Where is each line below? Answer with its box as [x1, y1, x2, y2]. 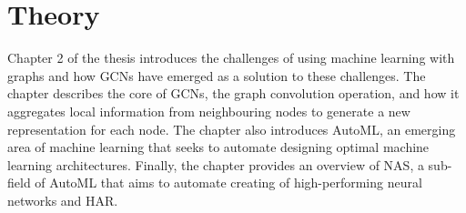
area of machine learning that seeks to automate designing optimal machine [7, 137, 430, 157]
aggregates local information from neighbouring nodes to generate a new [7, 101, 410, 120]
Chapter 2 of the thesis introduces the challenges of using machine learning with [7, 48, 455, 67]
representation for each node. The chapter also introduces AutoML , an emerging [7, 119, 456, 138]
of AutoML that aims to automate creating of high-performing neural [35, 173, 422, 192]
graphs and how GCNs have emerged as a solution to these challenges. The [7, 66, 426, 85]
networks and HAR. [7, 190, 118, 209]
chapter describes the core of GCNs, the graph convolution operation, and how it [7, 84, 460, 103]
